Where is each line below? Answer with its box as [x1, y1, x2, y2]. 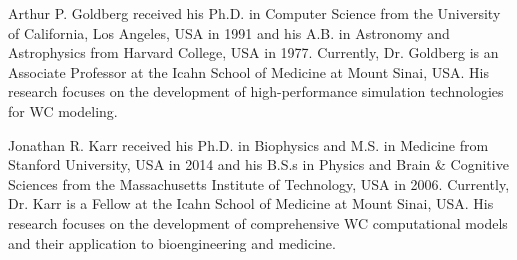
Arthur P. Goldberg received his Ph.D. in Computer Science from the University [8, 3, 501, 23]
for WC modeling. [8, 100, 118, 121]
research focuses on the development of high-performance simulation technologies [8, 81, 504, 102]
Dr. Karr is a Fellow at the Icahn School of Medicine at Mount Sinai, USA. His [8, 193, 494, 214]
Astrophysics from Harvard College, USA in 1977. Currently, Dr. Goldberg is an [8, 42, 499, 63]
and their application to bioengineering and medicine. [8, 232, 336, 253]
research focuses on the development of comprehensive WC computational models [8, 212, 508, 233]
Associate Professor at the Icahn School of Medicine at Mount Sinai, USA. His [8, 61, 489, 82]
